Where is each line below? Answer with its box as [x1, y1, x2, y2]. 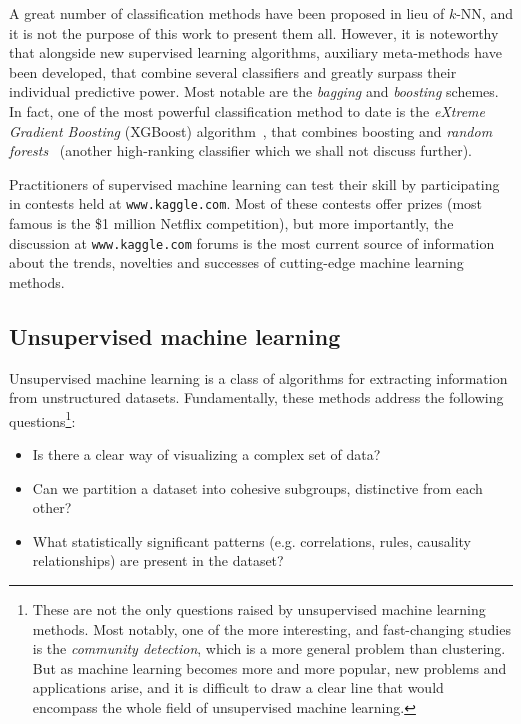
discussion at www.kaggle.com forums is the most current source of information [9, 232, 495, 253]
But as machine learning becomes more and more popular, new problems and [32, 657, 507, 678]
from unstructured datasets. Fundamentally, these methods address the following [9, 387, 504, 408]
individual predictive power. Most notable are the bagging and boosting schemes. [9, 81, 499, 102]
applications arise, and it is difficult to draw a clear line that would [32, 677, 444, 698]
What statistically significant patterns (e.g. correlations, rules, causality [32, 530, 472, 551]
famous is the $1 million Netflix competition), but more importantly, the [9, 213, 454, 233]
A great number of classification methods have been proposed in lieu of [9, 3, 445, 23]
